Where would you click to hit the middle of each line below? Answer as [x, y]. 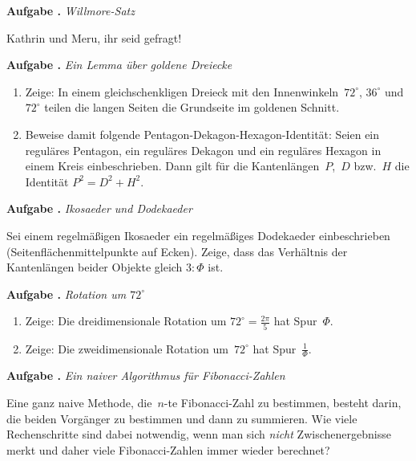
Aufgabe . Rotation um [67, 294]
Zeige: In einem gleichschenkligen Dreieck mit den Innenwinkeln [182, 91]
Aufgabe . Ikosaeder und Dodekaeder [99, 208]
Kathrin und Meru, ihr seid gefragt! [94, 37]
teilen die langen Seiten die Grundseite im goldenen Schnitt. [192, 107]
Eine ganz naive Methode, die [79, 403]
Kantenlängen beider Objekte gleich [95, 267]
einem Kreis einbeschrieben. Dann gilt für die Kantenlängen [172, 166]
